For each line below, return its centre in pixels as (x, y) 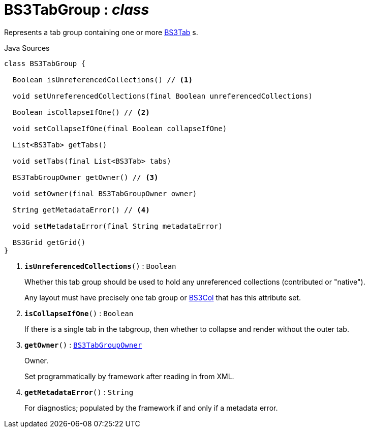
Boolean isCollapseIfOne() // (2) (81, 112)
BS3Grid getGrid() (49, 242)
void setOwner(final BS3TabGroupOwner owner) (105, 193)
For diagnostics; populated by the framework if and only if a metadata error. (151, 408)
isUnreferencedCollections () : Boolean (100, 266)
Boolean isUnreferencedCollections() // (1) (102, 80)
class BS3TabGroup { (45, 63)
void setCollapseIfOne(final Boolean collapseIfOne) (120, 128)
